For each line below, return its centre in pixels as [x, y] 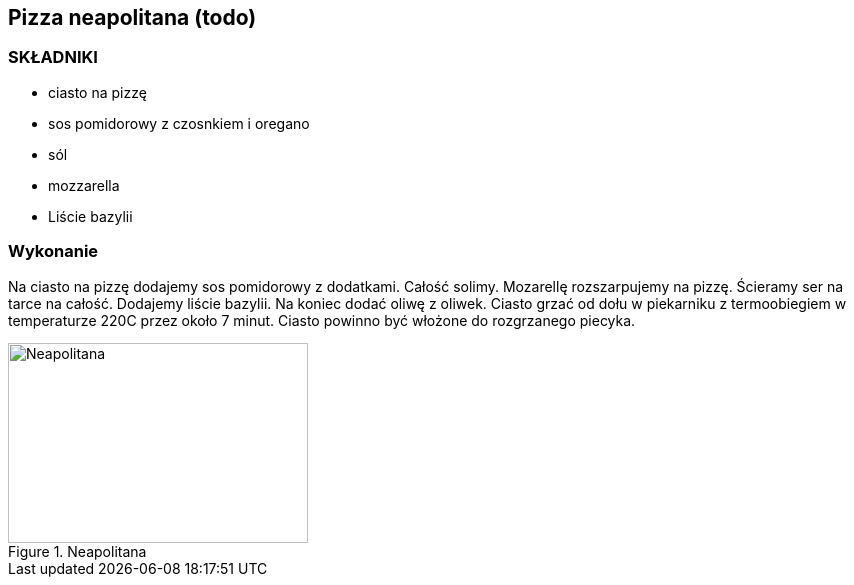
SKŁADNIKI [53, 57]
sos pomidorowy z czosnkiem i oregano [179, 123]
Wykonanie [53, 251]
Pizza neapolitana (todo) [132, 17]
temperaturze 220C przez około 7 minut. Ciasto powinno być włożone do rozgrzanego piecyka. [322, 320]
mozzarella [84, 185]
